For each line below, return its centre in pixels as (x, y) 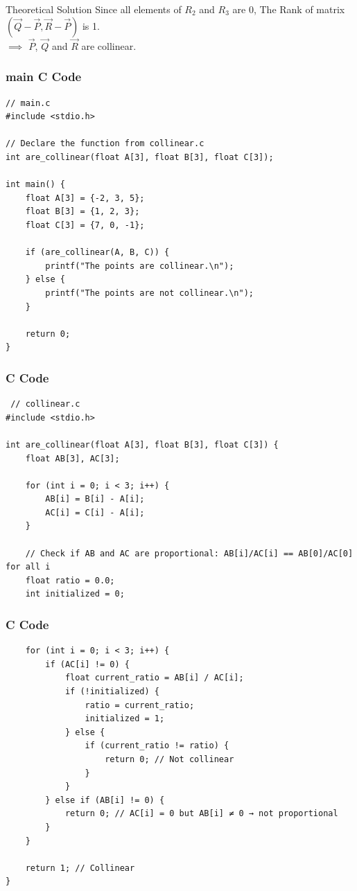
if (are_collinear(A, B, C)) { (97, 253)
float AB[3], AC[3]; (72, 458)
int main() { (35, 185)
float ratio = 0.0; (70, 580)
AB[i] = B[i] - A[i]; (95, 499)
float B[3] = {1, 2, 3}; (82, 212)
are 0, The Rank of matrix (289, 9)
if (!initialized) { (112, 692)
